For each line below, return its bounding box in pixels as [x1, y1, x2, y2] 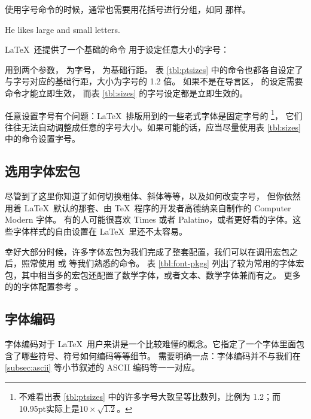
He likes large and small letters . [5, 23, 120, 35]
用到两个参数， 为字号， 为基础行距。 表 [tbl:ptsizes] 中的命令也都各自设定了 [5, 63, 303, 75]
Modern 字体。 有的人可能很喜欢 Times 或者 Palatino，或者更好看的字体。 [5, 213, 293, 226]
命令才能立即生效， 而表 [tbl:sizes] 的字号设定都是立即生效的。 [5, 86, 248, 99]
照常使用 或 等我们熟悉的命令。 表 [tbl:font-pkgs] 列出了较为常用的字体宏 [21, 257, 304, 269]
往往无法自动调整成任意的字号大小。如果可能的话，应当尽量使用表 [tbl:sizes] [5, 120, 301, 133]
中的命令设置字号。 [5, 132, 80, 145]
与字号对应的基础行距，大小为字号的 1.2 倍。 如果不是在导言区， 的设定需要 [5, 75, 303, 87]
